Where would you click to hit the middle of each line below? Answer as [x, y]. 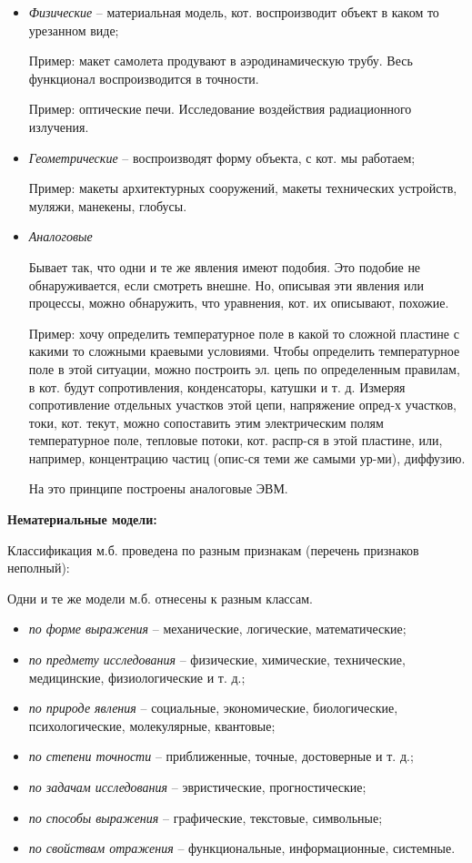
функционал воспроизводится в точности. [144, 78]
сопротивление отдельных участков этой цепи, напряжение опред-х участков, [242, 405]
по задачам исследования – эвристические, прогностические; [197, 787]
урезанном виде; [74, 30]
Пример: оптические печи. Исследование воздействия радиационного [220, 109]
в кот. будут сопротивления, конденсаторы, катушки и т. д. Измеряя [217, 386]
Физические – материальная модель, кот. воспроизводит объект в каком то [234, 12]
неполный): [39, 568]
